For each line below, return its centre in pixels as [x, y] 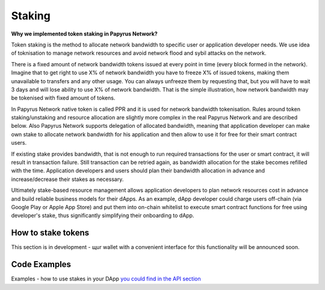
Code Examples [41, 264]
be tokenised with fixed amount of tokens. [63, 98]
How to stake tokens [50, 233]
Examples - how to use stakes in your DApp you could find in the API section [106, 279]
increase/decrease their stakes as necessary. [67, 179]
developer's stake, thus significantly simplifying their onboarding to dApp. [103, 216]
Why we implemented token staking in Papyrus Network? [84, 34]
